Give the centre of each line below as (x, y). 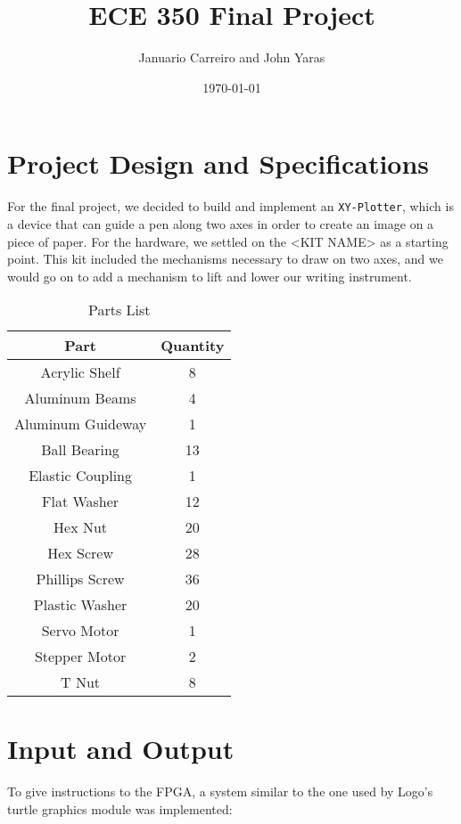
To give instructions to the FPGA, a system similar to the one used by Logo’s (220, 791)
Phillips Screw (80, 579)
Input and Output (121, 749)
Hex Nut (81, 527)
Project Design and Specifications (218, 163)
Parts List (119, 310)
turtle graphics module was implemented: (120, 809)
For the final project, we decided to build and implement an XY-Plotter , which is (230, 206)
